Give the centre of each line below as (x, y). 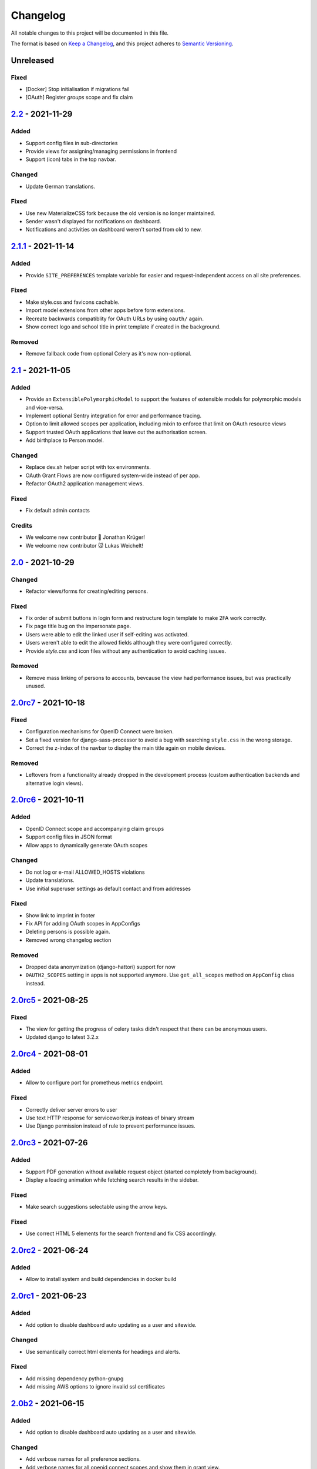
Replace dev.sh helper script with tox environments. (88, 467)
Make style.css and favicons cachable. (72, 302)
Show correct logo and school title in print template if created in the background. (123, 327)
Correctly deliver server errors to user (71, 1109)
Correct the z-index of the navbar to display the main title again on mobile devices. (126, 748)
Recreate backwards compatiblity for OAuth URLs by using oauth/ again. (114, 318)
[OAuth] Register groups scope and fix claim (79, 98)
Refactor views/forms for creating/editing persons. (87, 591)
